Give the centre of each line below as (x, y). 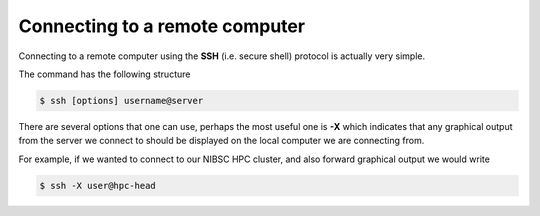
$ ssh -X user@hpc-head (98, 185)
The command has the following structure (104, 74)
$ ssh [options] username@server (121, 100)
